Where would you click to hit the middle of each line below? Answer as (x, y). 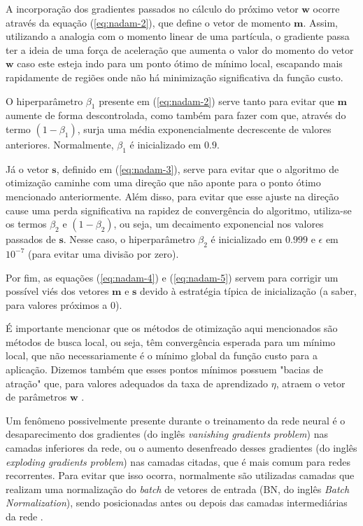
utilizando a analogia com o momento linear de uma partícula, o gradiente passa (178, 36)
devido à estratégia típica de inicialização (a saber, (248, 291)
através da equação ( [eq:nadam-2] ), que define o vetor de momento (148, 22)
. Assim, (320, 22)
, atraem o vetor (311, 383)
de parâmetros (36, 397)
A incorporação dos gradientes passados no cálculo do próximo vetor (152, 8)
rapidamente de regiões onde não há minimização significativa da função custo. (175, 77)
